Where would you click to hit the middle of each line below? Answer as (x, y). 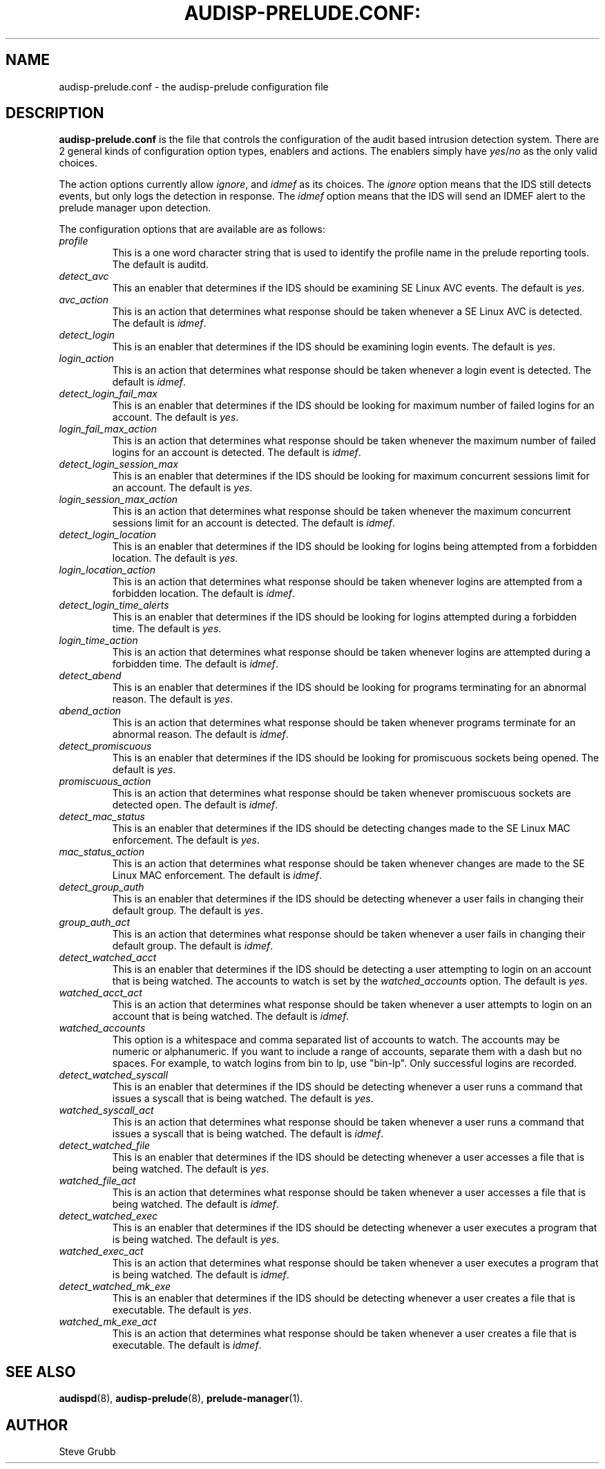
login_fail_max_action (108, 429)
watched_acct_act (100, 993)
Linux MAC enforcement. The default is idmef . (217, 875)
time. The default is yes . (167, 629)
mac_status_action (102, 852)
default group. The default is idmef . (193, 946)
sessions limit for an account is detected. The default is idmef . (254, 523)
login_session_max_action (118, 500)
